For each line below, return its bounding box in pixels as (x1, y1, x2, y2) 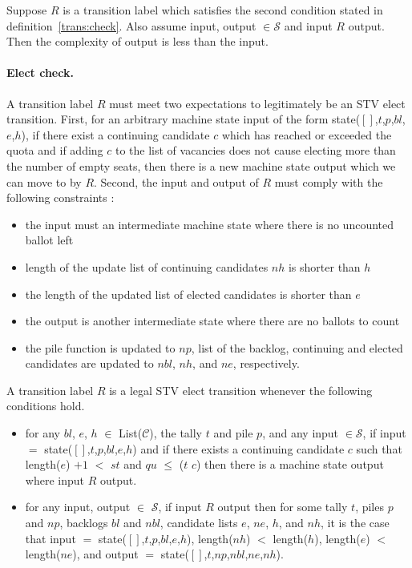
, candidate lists (160, 514, 238, 531)
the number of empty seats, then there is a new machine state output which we (6, 157, 396, 174)
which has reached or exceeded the (221, 126, 392, 143)
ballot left (25, 232, 74, 248)
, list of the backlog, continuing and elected (191, 339, 403, 356)
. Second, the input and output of (94, 173, 259, 190)
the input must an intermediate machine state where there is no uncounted (25, 216, 394, 232)
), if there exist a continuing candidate (21, 126, 210, 143)
